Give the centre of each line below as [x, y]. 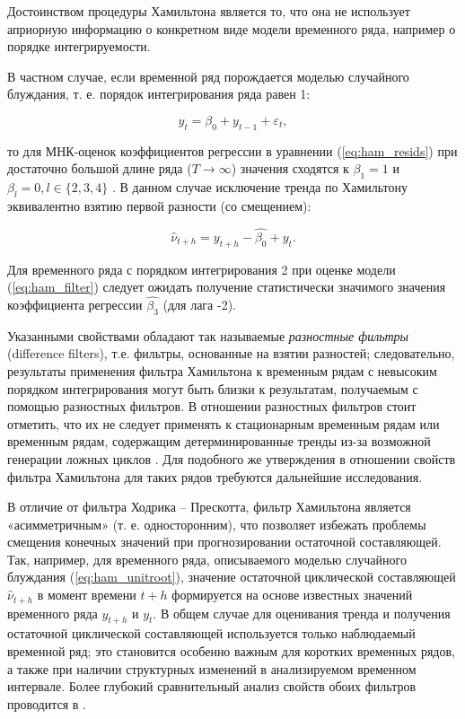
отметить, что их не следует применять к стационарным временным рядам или [224, 423]
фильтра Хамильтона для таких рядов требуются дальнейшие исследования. [215, 476]
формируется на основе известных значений [292, 595]
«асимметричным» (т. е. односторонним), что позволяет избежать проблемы [217, 524]
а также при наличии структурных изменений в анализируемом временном [212, 668]
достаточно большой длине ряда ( [100, 168]
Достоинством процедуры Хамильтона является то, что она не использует [209, 11]
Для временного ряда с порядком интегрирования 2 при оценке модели [202, 269]
